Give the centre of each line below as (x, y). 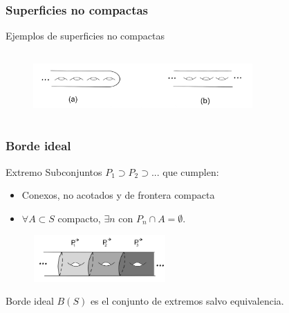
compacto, (79, 218)
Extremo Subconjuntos (54, 171)
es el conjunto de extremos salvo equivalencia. (187, 301)
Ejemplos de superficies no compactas (85, 36)
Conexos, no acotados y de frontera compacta (118, 195)
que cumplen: (191, 171)
